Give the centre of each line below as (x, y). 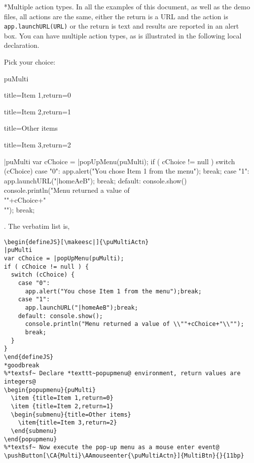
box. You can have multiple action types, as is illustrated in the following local (123, 35)
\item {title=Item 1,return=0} (62, 398)
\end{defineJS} (29, 357)
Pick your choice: (30, 62)
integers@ (20, 381)
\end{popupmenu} (31, 439)
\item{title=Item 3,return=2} (68, 423)
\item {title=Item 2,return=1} (62, 406)
